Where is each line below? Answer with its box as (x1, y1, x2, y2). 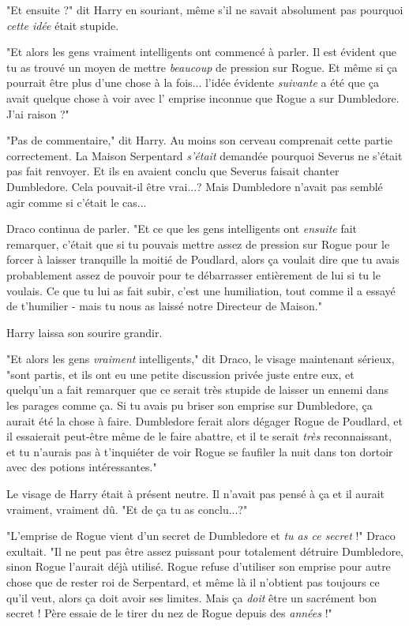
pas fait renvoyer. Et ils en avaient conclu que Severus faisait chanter (6, 163, 340, 179)
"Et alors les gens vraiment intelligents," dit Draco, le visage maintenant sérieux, (6, 350, 395, 367)
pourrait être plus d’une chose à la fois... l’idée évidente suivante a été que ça (6, 74, 379, 91)
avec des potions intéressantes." (6, 459, 157, 475)
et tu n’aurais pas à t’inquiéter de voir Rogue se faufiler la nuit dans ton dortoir (6, 443, 393, 459)
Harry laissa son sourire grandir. (6, 324, 163, 340)
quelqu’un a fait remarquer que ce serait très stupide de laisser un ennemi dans (6, 381, 389, 398)
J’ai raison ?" (6, 105, 69, 122)
